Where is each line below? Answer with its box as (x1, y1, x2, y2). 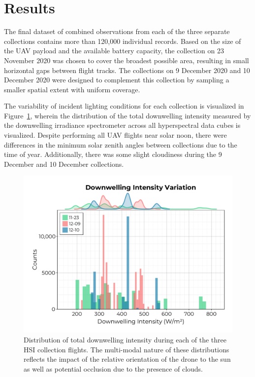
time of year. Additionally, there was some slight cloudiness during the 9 (4, 149, 222, 159)
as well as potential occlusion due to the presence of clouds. (24, 363, 203, 374)
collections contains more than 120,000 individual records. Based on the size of (4, 36, 241, 46)
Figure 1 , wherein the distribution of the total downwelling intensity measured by (4, 110, 251, 120)
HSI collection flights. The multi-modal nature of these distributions (24, 344, 229, 354)
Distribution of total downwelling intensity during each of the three (24, 335, 226, 345)
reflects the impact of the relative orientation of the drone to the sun (24, 354, 231, 364)
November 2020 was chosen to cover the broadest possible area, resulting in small (4, 55, 249, 65)
